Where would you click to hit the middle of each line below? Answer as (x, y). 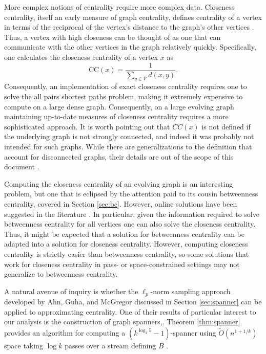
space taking (24, 345)
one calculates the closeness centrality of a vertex (81, 57)
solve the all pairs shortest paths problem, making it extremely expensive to (124, 96)
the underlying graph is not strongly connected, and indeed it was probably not (129, 136)
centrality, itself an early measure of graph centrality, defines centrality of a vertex (133, 17)
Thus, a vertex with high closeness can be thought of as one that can (112, 37)
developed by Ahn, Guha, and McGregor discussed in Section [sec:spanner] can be (133, 302)
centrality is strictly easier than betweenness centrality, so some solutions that (127, 253)
